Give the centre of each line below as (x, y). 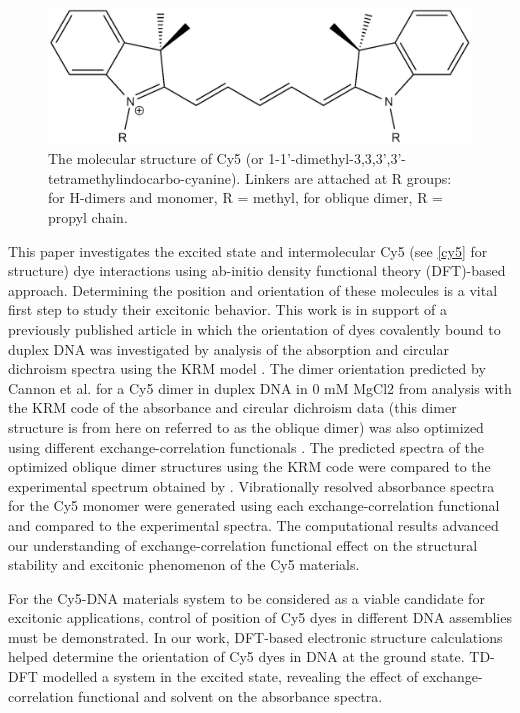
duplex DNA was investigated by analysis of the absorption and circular (228, 348)
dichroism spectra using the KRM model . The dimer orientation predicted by (247, 368)
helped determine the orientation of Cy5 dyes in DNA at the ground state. (236, 656)
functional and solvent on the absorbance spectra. (230, 695)
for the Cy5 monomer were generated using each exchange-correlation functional (254, 505)
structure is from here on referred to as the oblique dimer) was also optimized (246, 426)
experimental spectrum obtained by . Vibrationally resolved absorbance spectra (251, 485)
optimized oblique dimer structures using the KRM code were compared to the (249, 466)
